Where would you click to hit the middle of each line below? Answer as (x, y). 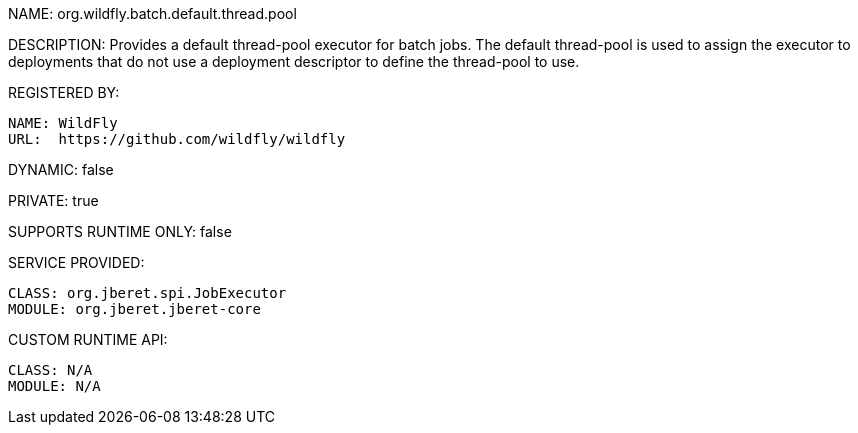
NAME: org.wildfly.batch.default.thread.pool (152, 13)
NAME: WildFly (63, 123)
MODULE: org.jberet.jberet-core (134, 309)
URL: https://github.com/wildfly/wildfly (177, 139)
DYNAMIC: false (61, 169)
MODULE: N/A (54, 386)
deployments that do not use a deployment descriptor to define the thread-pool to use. (294, 61)
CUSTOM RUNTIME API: (88, 339)
